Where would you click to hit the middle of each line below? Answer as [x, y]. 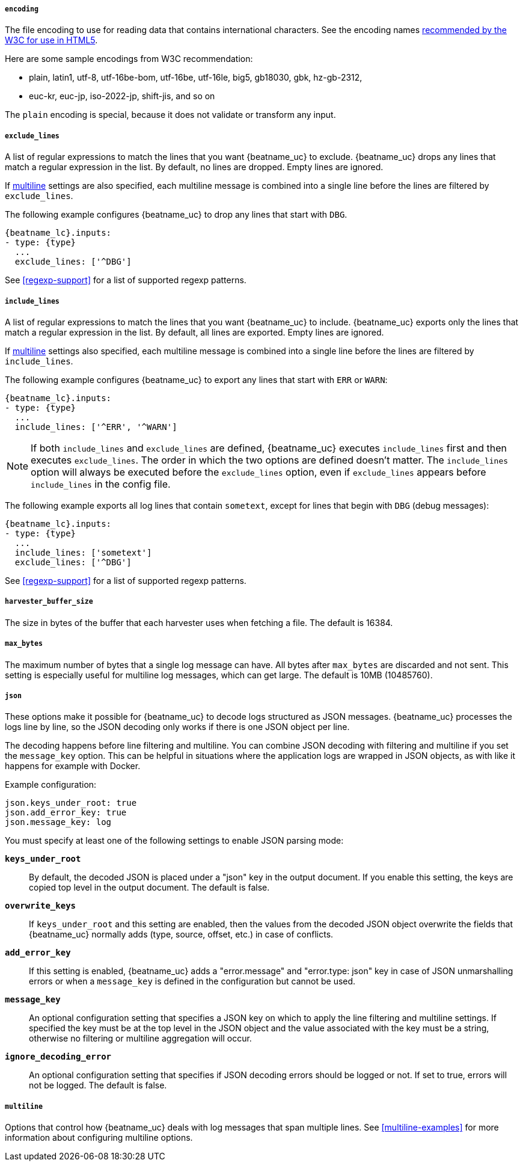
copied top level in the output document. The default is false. [149, 888]
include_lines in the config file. [101, 484]
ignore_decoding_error [58, 1057]
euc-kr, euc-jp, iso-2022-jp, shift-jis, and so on [122, 96]
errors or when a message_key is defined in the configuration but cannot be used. [192, 981]
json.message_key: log [58, 822]
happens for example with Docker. [73, 766]
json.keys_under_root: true [71, 803]
